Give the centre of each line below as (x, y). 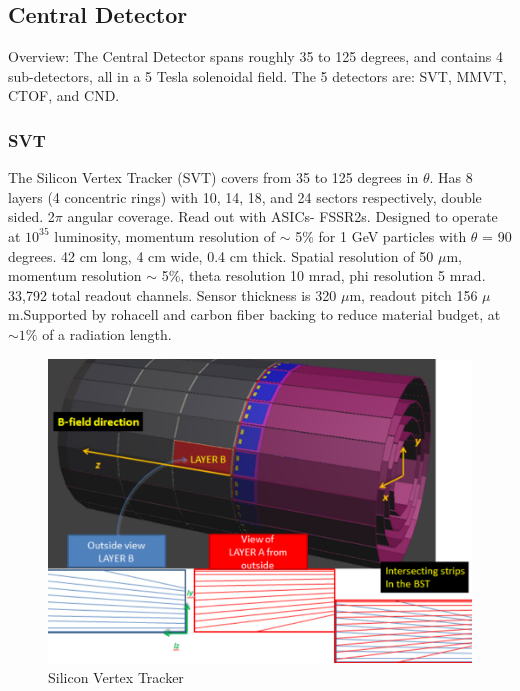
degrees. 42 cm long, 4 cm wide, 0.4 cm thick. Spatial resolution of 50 (221, 255)
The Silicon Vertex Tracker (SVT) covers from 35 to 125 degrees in (213, 177)
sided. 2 (31, 216)
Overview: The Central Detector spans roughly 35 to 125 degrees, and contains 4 (255, 56)
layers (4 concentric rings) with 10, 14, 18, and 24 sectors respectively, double (245, 196)
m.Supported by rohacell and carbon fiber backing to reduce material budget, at (254, 314)
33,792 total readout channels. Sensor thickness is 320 (172, 294)
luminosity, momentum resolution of (165, 235)
